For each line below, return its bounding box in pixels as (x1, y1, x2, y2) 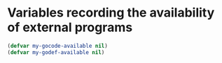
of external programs (7, 19, 133, 35)
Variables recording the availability (7, 5, 215, 21)
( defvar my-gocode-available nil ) (7, 42, 109, 49)
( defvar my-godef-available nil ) (7, 48, 105, 56)
